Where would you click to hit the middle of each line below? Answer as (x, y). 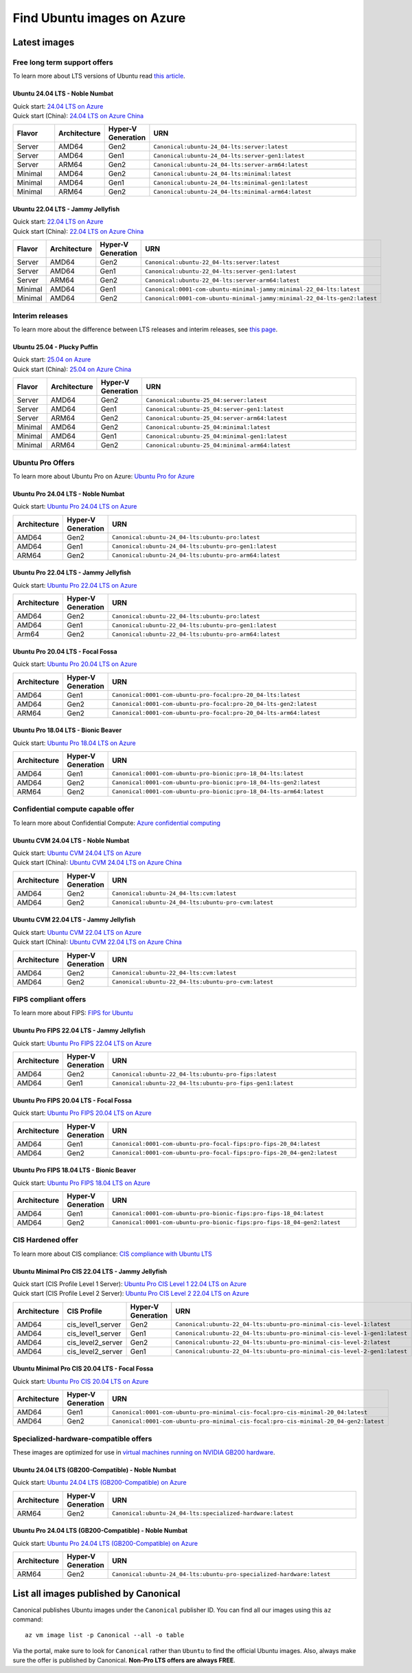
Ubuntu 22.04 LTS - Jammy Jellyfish (66, 209)
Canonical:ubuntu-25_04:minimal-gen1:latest (217, 436)
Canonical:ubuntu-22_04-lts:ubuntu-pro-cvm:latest (193, 982)
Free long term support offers (63, 62)
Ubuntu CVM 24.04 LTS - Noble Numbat (71, 840)
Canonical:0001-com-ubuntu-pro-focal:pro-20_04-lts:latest (206, 695)
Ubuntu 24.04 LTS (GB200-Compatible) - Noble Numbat (94, 1470)
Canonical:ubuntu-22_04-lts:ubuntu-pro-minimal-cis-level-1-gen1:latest (291, 1333)
